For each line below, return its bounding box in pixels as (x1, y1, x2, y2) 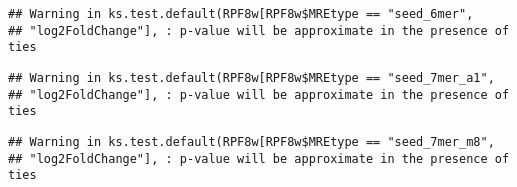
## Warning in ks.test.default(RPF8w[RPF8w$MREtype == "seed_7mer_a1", (8, 70, 495, 85)
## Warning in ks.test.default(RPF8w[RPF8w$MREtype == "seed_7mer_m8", (8, 134, 495, 149)
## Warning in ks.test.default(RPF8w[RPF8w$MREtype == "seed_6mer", (8, 7, 474, 21)
